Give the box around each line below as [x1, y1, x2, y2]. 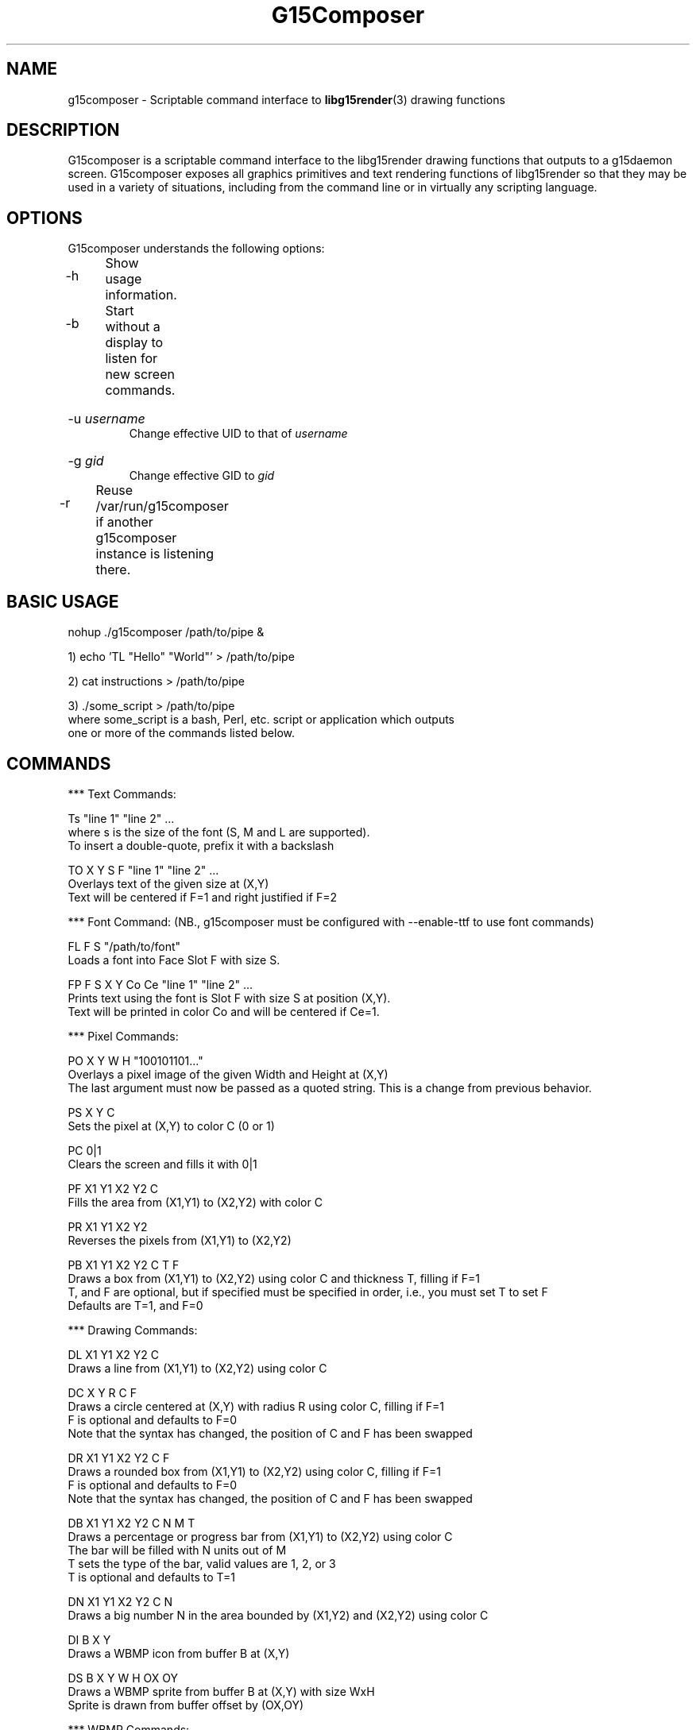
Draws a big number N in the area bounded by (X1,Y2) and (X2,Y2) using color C [68, 1608, 489, 1622]
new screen [105, 366, 175, 383]
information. [105, 287, 177, 303]
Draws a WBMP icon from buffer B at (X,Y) [68, 1646, 290, 1660]
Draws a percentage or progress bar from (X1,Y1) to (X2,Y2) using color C [68, 1529, 453, 1543]
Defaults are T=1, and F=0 [68, 1298, 203, 1312]
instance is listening [95, 546, 215, 562]
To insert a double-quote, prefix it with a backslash [68, 838, 334, 852]
